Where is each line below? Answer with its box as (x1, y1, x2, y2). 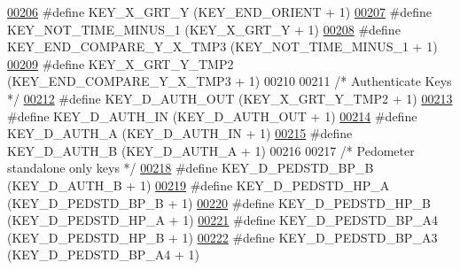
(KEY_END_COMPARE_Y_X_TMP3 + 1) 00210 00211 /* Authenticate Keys (7, 72, 452, 90)
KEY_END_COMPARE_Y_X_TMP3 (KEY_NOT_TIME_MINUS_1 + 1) (7, 37, 438, 56)
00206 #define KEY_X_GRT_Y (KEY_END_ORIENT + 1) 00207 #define (7, 3, 433, 20)
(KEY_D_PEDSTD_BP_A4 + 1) (7, 245, 200, 264)
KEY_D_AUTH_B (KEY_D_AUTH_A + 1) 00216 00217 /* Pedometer (7, 141, 415, 159)
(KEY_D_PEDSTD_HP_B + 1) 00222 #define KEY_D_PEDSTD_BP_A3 (7, 228, 438, 246)
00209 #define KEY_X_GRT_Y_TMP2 (7, 54, 234, 73)
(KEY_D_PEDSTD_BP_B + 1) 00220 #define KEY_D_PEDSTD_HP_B (7, 193, 431, 212)
